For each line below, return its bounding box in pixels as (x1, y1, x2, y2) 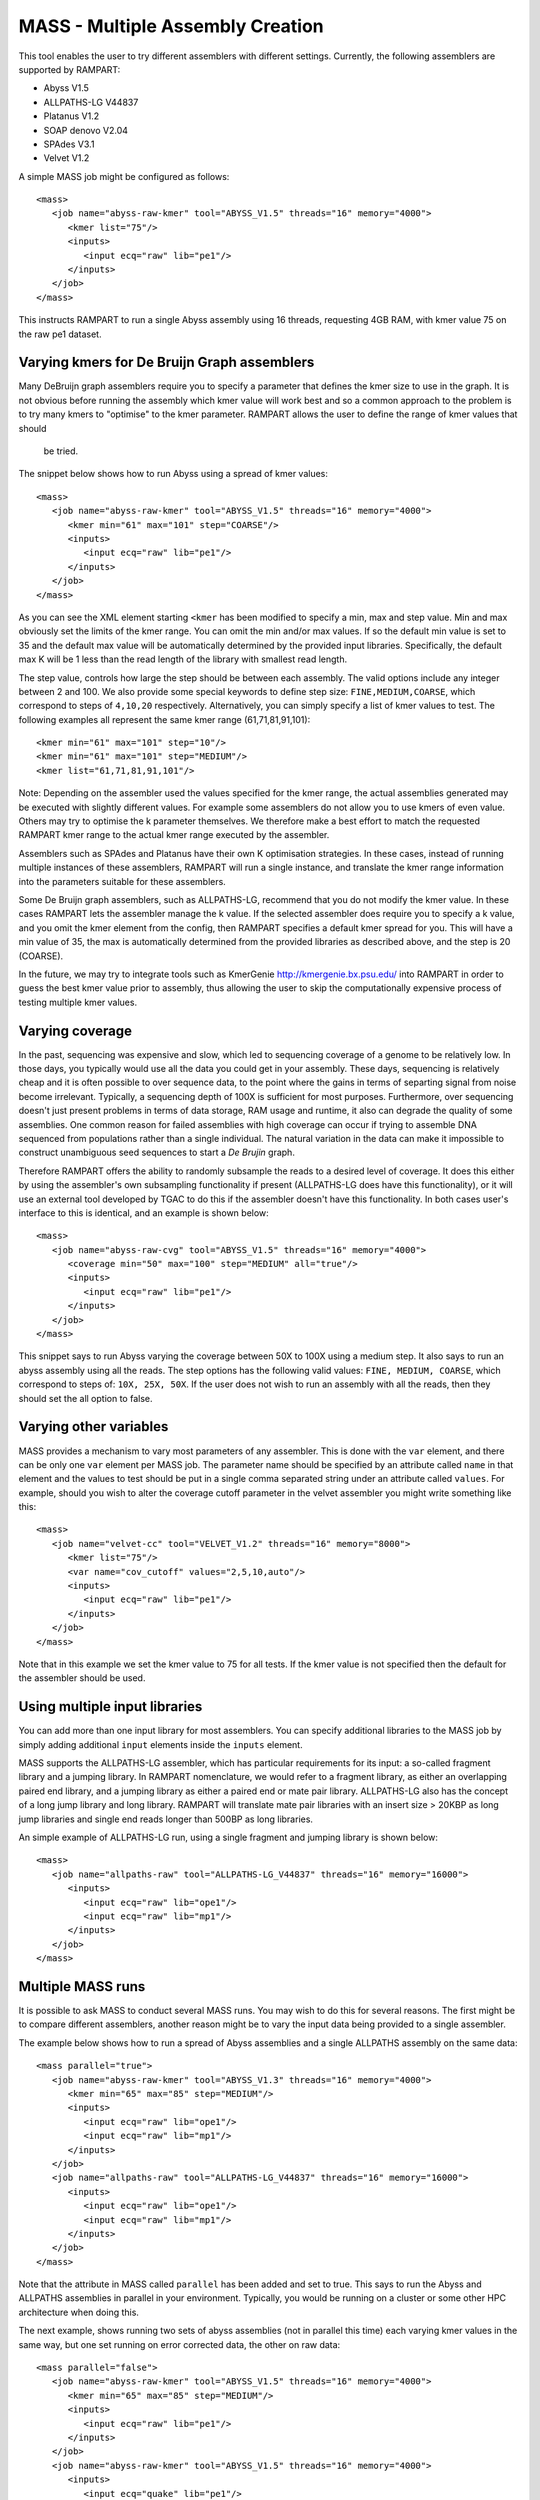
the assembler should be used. (18, 1672, 146, 1684)
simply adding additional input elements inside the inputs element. (18, 1738, 304, 1750)
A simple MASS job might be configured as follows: (18, 170, 230, 182)
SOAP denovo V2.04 (43, 124, 129, 136)
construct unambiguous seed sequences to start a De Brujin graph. (18, 1146, 295, 1159)
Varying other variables (18, 1418, 169, 1435)
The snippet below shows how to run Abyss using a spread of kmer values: (18, 468, 329, 480)
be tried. (43, 445, 79, 457)
